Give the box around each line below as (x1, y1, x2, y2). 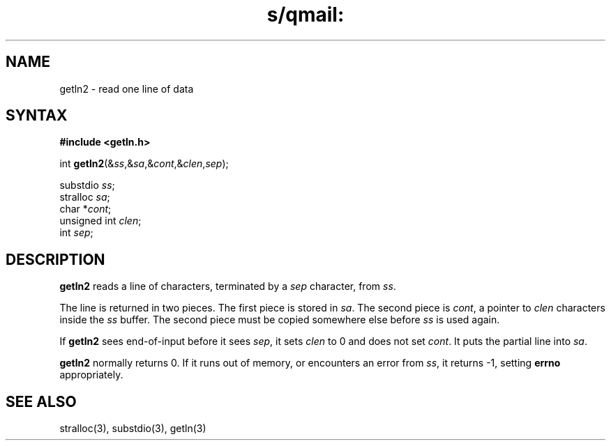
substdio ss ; (59, 179, 115, 192)
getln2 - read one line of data (59, 82, 194, 95)
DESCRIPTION (6, 250, 105, 268)
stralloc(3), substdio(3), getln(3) (59, 422, 206, 435)
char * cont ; (59, 203, 112, 215)
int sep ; (59, 226, 93, 239)
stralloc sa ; (59, 191, 110, 203)
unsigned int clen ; (59, 215, 142, 227)
